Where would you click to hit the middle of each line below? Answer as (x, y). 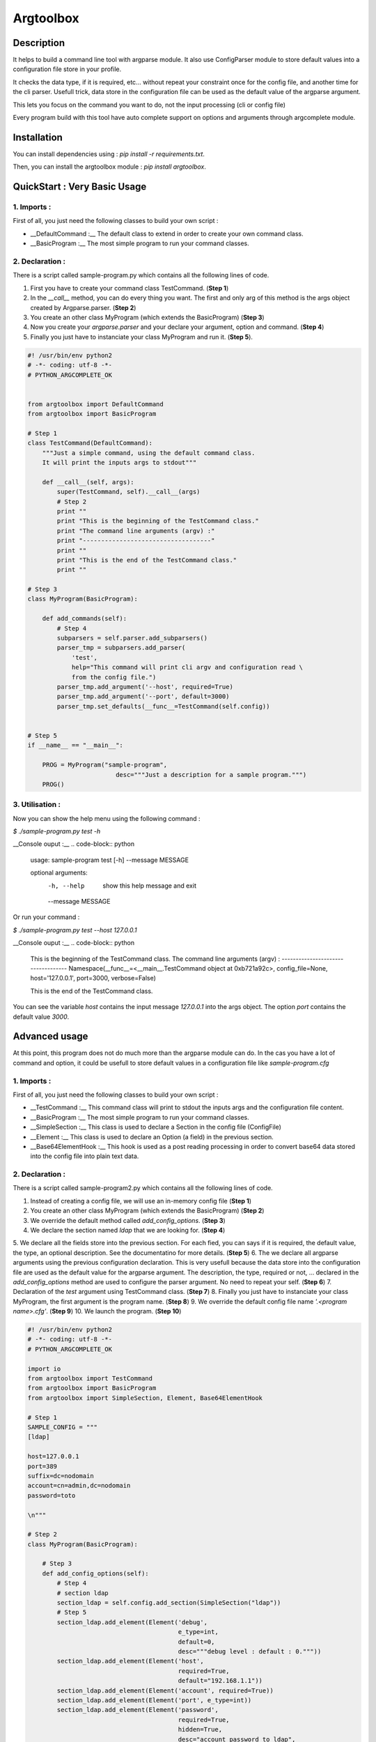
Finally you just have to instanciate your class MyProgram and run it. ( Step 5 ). (142, 337)
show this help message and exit (149, 886)
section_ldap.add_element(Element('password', (138, 1710)
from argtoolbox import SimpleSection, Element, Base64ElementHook (145, 1398)
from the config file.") (114, 677)
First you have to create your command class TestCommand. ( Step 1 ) (130, 288)
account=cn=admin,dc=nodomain (79, 1486)
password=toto (52, 1495)
